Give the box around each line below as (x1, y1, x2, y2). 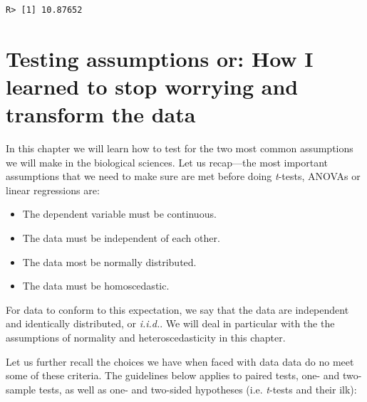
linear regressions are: (6, 182, 100, 197)
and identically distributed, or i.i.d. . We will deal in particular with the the (6, 316, 335, 331)
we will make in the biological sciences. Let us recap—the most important (6, 154, 329, 169)
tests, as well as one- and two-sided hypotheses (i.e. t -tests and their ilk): (38, 381, 357, 396)
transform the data (6, 100, 196, 129)
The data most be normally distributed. (22, 254, 197, 269)
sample (6, 381, 36, 396)
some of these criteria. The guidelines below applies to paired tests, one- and (6, 368, 340, 383)
